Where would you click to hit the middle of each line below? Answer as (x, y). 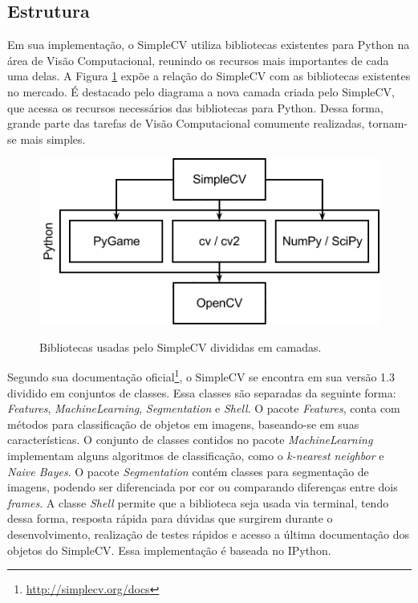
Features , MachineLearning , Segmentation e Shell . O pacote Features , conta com (204, 408)
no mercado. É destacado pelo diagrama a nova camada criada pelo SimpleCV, (201, 91)
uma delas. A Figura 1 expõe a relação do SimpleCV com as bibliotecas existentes (209, 76)
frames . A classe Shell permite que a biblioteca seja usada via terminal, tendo (198, 502)
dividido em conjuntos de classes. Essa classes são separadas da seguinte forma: (202, 392)
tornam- (388, 123)
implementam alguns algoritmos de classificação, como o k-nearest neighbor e (196, 456)
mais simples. (53, 139)
